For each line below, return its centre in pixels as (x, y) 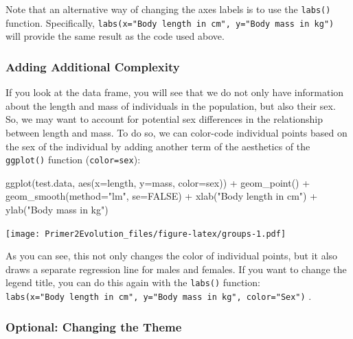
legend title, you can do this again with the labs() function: (133, 282)
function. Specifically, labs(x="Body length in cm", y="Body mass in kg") (170, 22)
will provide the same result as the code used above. (115, 36)
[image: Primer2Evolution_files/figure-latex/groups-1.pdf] (146, 234)
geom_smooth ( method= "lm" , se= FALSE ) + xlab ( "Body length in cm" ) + (162, 196)
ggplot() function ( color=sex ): (73, 160)
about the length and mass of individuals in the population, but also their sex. (171, 105)
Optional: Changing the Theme (94, 326)
